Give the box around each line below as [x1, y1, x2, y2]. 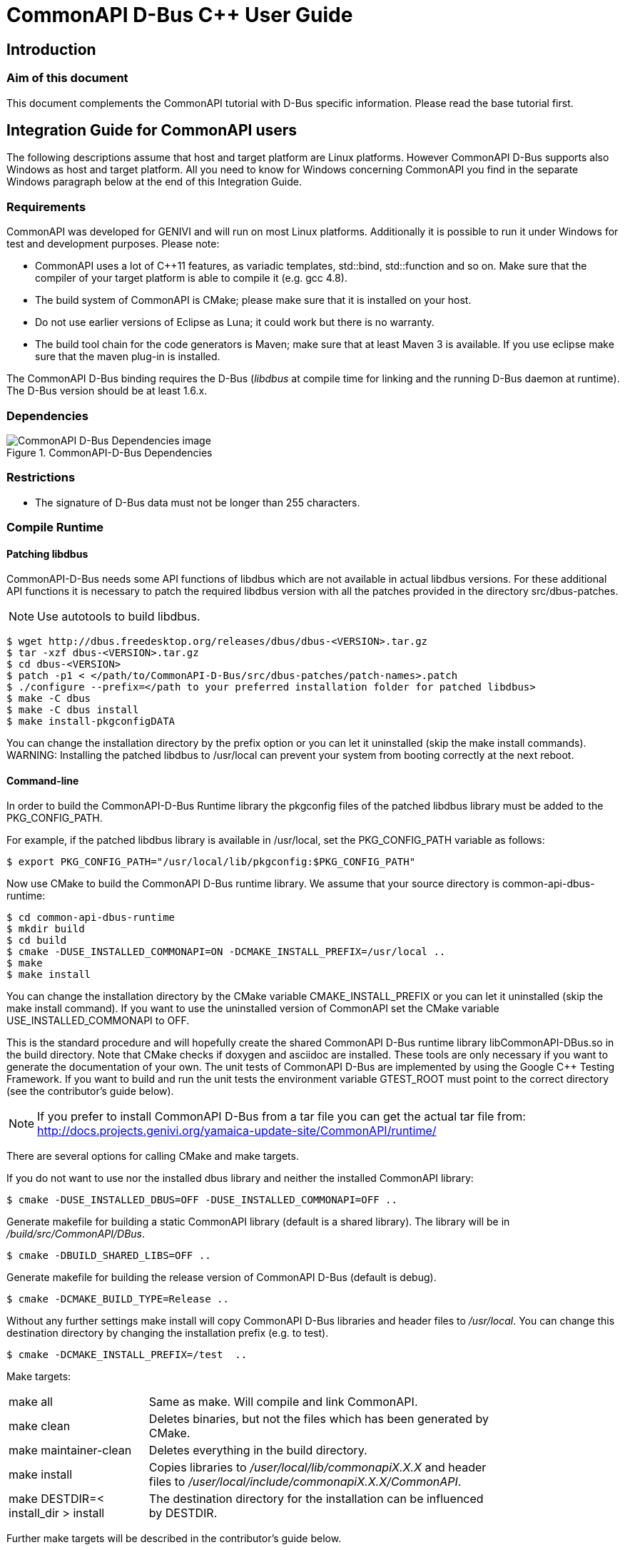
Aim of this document [6, 71, 128, 86]
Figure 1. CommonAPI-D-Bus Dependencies [6, 446, 213, 459]
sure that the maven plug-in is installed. [35, 350, 220, 363]
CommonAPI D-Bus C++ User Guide [6, 3, 353, 27]
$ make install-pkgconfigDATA [6, 715, 176, 728]
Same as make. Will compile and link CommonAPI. [148, 1395, 418, 1409]
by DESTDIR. [148, 1506, 218, 1521]
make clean [9, 1419, 71, 1434]
